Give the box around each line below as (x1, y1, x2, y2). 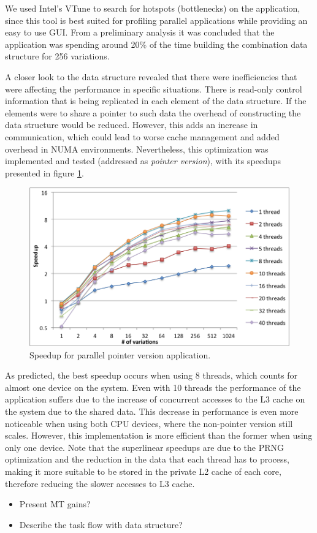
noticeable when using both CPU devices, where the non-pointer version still (5, 417, 293, 429)
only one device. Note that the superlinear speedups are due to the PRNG (5, 440, 285, 453)
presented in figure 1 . (5, 166, 84, 179)
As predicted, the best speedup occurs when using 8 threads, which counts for (5, 369, 298, 382)
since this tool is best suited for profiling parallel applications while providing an (5, 13, 308, 26)
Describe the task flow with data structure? (19, 518, 183, 531)
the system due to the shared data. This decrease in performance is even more (5, 405, 299, 418)
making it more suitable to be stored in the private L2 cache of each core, (5, 464, 281, 477)
